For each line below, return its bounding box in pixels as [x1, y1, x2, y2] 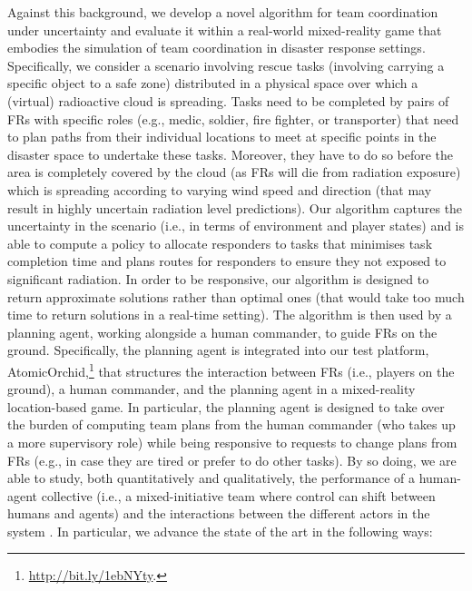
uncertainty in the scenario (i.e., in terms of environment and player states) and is [7, 216, 465, 235]
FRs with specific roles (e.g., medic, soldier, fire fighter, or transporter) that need [7, 109, 459, 128]
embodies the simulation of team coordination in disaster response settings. [7, 38, 426, 57]
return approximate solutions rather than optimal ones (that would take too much [7, 287, 465, 306]
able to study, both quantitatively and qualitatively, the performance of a [7, 468, 416, 488]
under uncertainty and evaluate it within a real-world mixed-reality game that [7, 20, 442, 39]
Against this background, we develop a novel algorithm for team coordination [7, 3, 438, 21]
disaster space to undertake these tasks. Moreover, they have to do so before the [7, 144, 454, 163]
